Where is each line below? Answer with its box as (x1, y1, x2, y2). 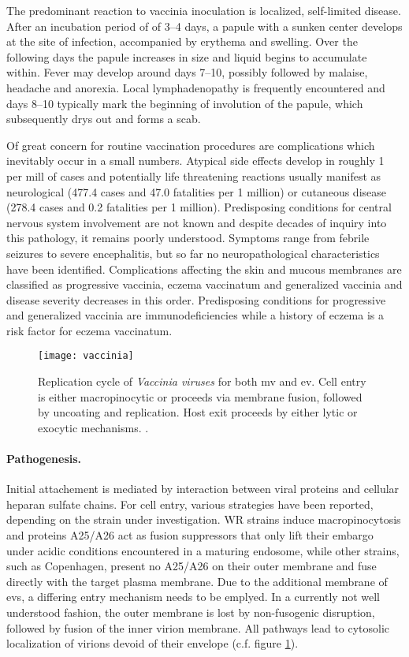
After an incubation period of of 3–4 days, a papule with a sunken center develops (6, 17, 403, 34)
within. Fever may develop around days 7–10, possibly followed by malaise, (6, 64, 368, 80)
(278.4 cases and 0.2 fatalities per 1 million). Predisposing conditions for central (6, 199, 392, 215)
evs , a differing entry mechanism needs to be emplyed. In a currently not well (6, 588, 381, 605)
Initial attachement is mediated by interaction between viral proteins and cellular (6, 480, 400, 497)
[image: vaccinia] (38, 350, 134, 362)
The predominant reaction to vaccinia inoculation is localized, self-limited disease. (6, 2, 401, 18)
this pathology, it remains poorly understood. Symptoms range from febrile (6, 230, 370, 246)
